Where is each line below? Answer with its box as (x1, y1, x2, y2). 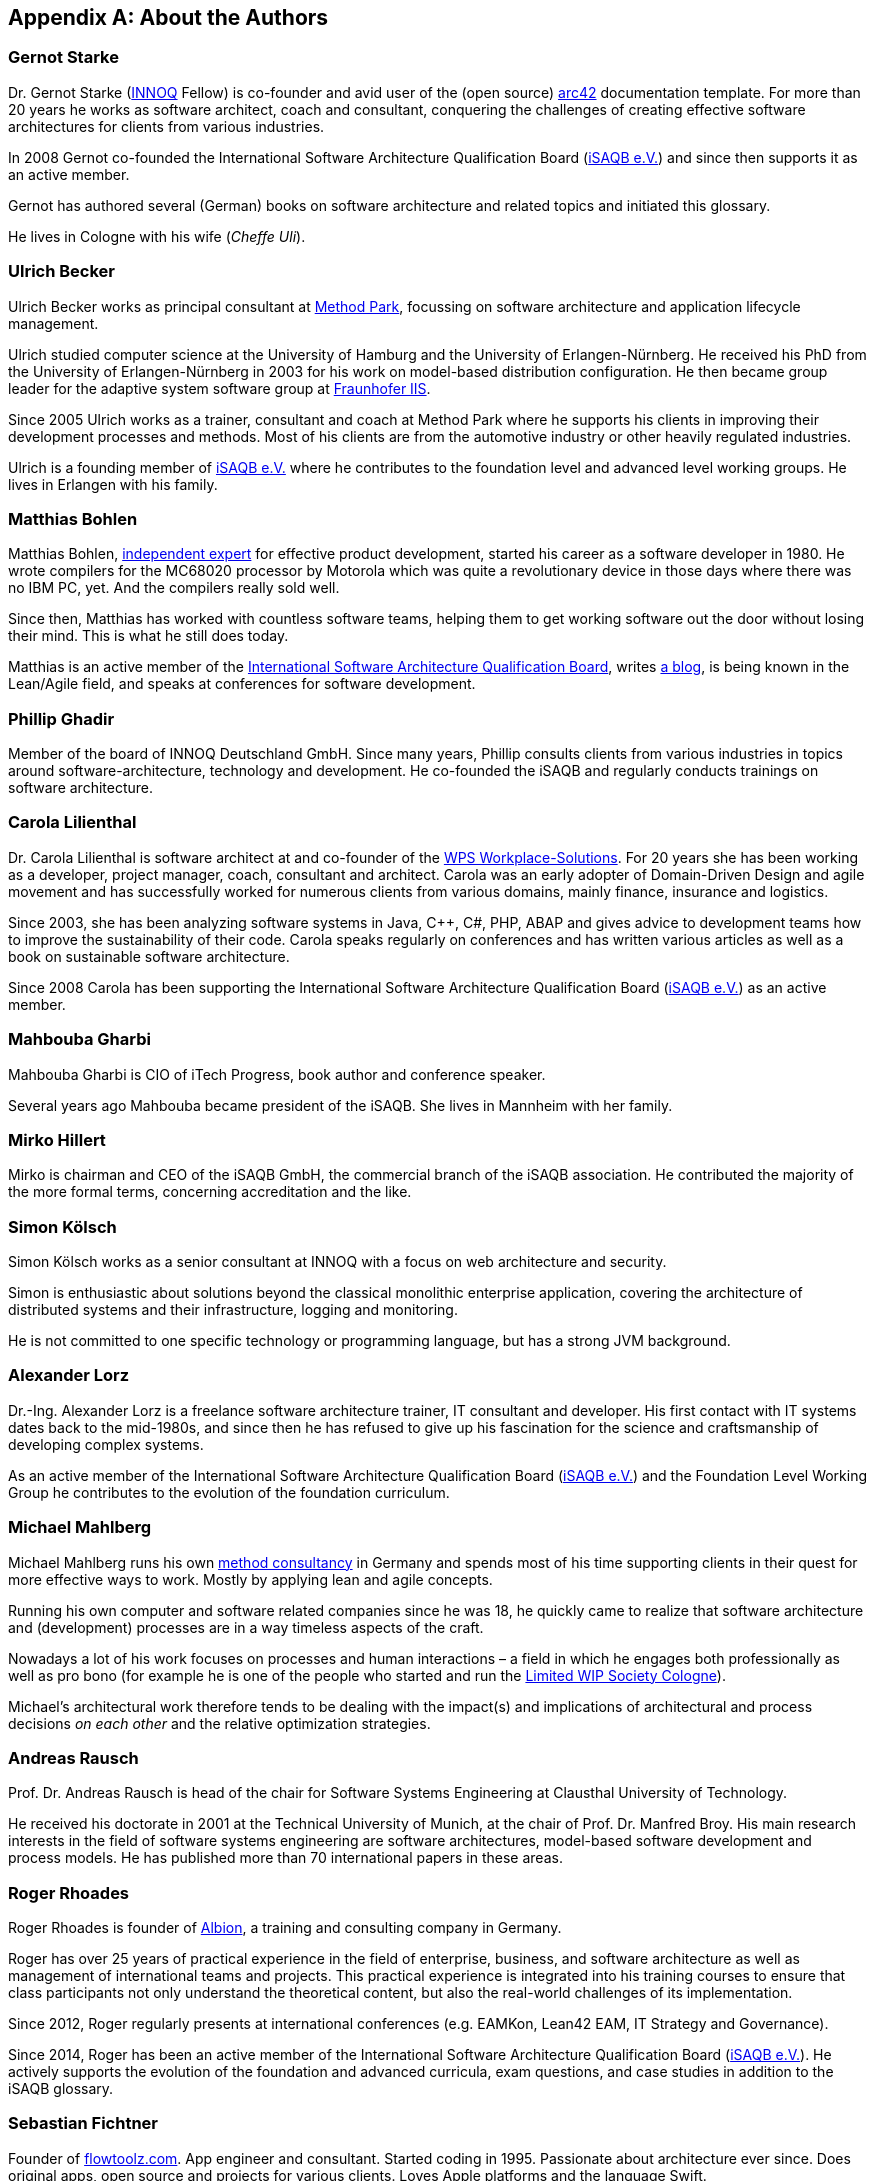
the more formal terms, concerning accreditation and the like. (8, 1183, 412, 1201)
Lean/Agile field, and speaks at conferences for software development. (8, 675, 476, 693)
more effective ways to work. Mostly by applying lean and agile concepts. (8, 1570, 493, 1588)
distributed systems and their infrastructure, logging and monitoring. (8, 1301, 458, 1319)
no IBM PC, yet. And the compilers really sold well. (8, 579, 340, 597)
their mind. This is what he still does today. (8, 627, 289, 645)
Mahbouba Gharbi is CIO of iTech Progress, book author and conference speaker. (8, 1065, 546, 1083)
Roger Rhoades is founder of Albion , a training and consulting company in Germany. (8, 1919, 562, 1937)
